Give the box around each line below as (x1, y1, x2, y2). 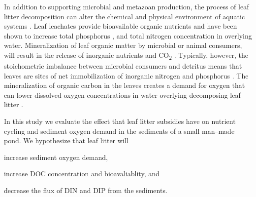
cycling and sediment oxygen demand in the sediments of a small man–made (4, 125, 235, 136)
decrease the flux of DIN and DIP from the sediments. (4, 185, 167, 196)
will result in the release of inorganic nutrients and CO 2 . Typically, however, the (4, 49, 248, 61)
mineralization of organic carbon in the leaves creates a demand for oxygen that (4, 80, 245, 90)
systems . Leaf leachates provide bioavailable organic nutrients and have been (4, 21, 237, 31)
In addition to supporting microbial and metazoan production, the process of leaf (4, 1, 249, 11)
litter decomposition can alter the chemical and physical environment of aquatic (4, 11, 245, 21)
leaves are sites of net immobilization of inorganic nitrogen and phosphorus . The (4, 70, 249, 80)
